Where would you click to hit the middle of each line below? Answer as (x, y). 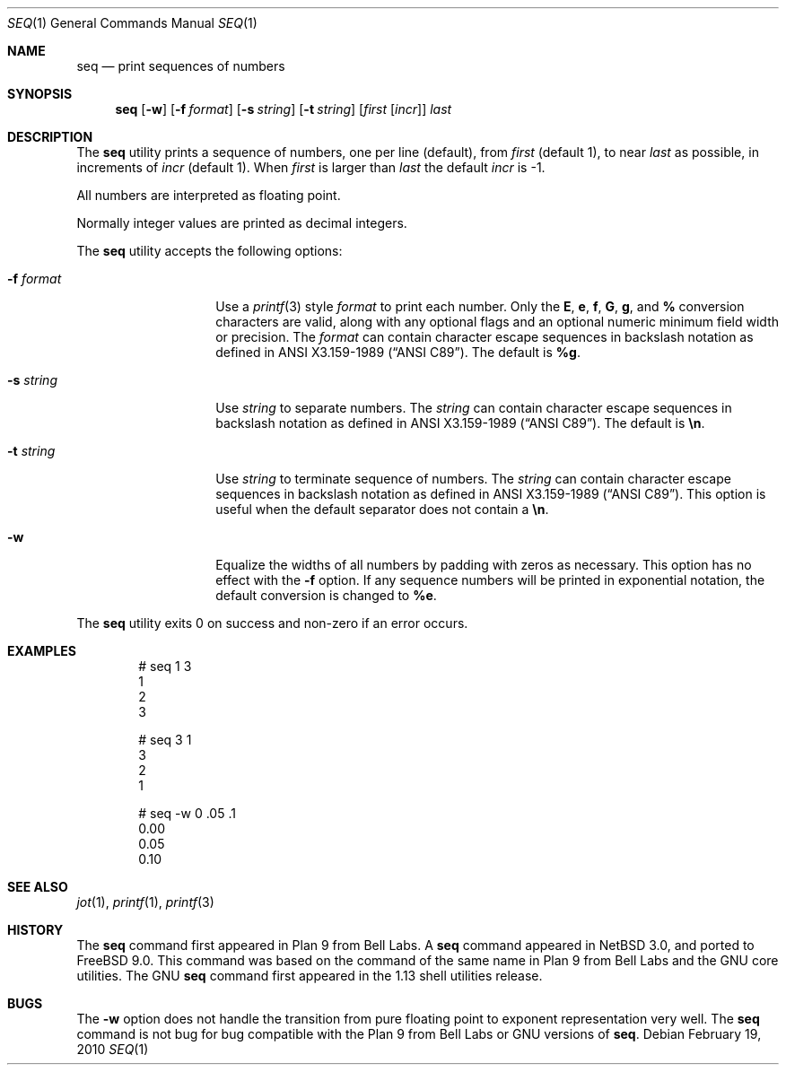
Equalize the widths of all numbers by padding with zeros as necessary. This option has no (484, 565)
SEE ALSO (38, 887)
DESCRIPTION (50, 137)
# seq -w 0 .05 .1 (187, 813)
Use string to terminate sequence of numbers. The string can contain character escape (473, 479)
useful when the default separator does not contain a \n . (382, 509)
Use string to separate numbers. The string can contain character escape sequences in (474, 408)
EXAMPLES (42, 651)
